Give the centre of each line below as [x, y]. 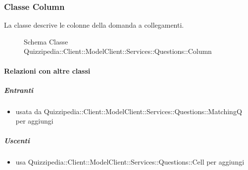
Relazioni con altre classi [47, 70]
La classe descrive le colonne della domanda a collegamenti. [94, 25]
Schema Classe [46, 41]
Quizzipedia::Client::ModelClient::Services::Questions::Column [118, 51]
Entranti [19, 90]
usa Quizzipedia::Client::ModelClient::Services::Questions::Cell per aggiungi [130, 161]
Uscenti [17, 140]
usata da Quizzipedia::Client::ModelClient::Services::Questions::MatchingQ [129, 111]
